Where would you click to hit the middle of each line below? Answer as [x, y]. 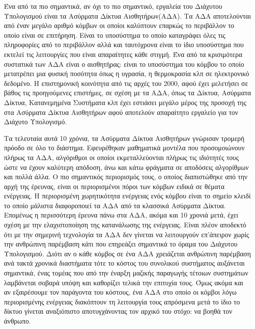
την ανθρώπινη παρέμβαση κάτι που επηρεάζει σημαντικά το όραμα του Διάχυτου [121, 244]
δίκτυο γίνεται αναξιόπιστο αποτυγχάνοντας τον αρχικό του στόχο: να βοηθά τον [118, 311]
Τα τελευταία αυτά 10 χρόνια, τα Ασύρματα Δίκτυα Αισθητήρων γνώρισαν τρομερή [124, 138]
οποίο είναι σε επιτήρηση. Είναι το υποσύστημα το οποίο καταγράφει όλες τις [115, 35]
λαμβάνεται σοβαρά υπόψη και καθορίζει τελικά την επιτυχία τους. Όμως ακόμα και [124, 282]
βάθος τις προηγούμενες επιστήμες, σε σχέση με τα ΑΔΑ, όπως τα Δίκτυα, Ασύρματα [127, 93]
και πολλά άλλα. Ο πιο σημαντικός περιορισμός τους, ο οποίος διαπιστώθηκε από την [126, 177]
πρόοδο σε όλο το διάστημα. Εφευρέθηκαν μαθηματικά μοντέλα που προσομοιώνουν [124, 148]
